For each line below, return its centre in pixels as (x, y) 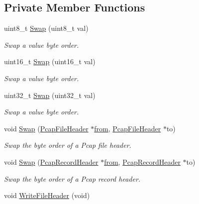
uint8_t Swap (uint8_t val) (46, 28)
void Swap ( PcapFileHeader (46, 128)
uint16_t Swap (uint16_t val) (50, 61)
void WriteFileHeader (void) (47, 195)
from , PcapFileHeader (128, 128)
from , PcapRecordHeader (142, 161)
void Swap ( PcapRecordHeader (51, 161)
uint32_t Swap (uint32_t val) (50, 95)
